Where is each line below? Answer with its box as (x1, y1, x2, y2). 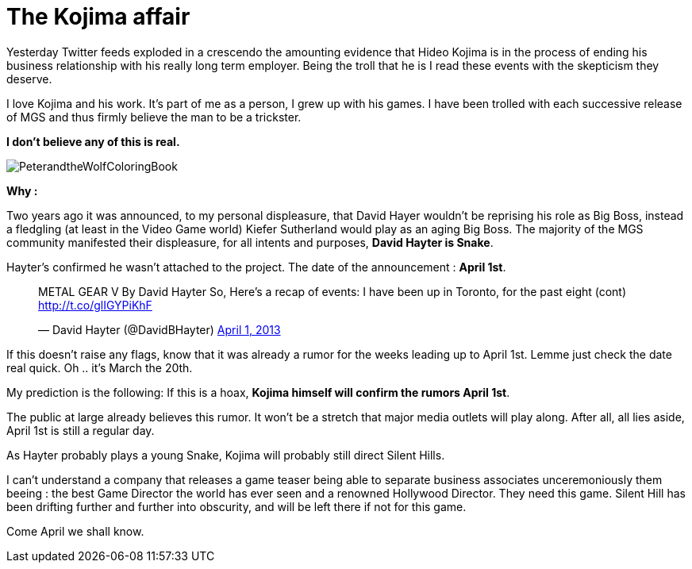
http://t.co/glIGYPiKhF (38, 298, 152, 312)
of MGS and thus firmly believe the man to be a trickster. (6, 110, 302, 124)
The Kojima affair (6, 3, 190, 30)
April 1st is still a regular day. (6, 423, 155, 437)
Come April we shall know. (6, 524, 144, 538)
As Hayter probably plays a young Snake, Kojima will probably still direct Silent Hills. (6, 448, 445, 462)
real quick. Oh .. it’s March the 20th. (6, 360, 193, 375)
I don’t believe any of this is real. (6, 134, 180, 148)
